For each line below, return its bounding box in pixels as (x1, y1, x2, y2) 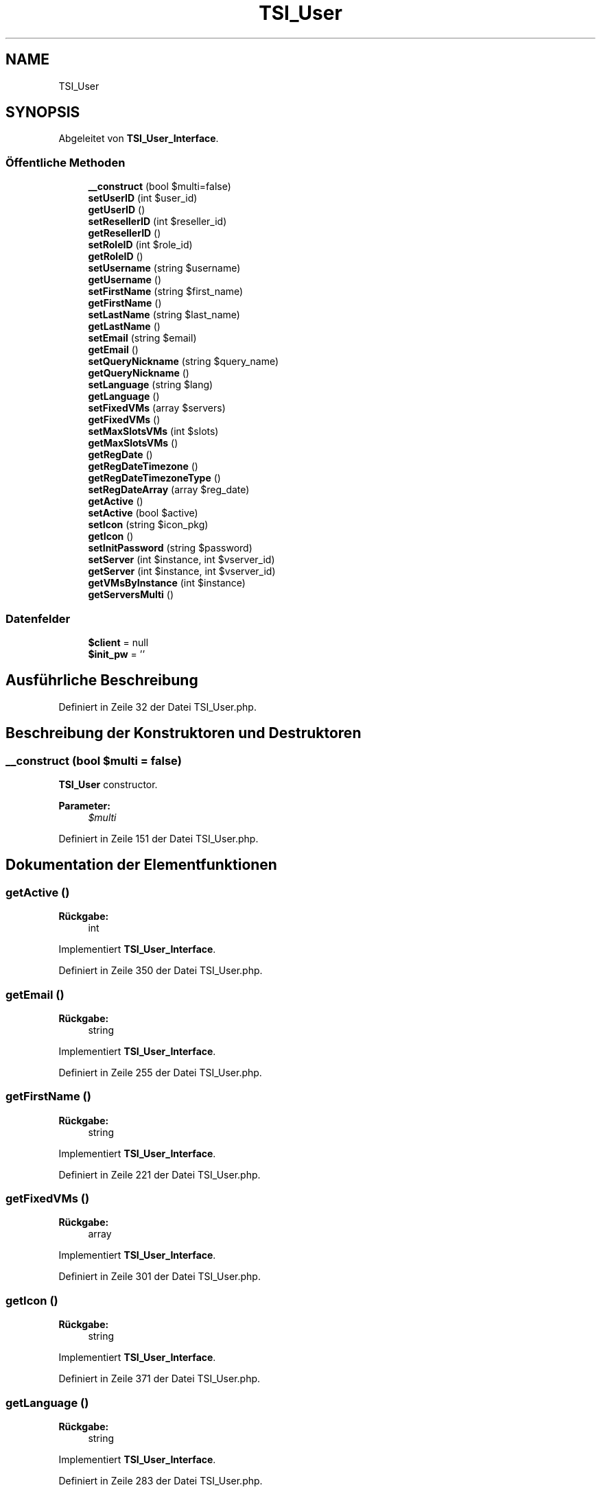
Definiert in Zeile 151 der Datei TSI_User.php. (58, 833, 259, 844)
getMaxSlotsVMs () (88, 437, 178, 449)
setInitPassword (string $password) (88, 542, 252, 554)
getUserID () (88, 204, 145, 216)
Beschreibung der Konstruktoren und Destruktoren (5, 724, 362, 742)
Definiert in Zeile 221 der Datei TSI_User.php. (58, 1168, 261, 1181)
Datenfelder (5, 611, 71, 626)
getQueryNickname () (88, 367, 189, 379)
